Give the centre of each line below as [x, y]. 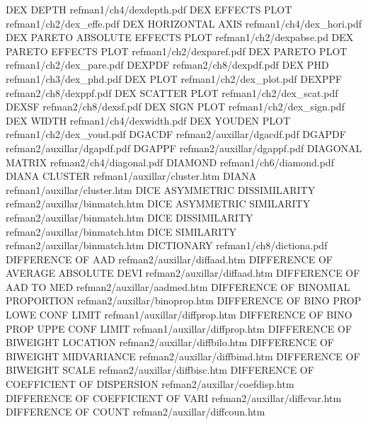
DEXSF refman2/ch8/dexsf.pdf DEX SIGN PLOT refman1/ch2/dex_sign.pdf [175, 107]
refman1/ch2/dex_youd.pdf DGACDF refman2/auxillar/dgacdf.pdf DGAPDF [176, 134]
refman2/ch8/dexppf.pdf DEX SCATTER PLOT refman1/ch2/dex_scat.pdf [172, 92]
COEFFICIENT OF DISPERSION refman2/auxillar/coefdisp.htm [150, 384]
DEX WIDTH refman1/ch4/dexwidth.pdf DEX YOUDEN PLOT [148, 120]
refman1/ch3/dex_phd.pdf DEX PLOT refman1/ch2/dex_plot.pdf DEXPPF [174, 78]
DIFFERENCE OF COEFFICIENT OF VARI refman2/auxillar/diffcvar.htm [174, 397]
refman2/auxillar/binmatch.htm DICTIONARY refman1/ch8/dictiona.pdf [167, 245]
